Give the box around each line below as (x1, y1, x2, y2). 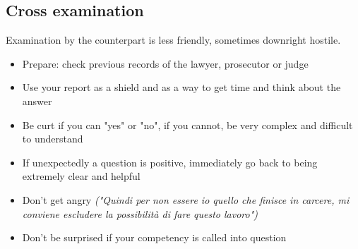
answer (22, 93, 52, 108)
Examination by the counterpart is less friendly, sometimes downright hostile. (6, 32, 341, 47)
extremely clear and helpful (22, 169, 141, 183)
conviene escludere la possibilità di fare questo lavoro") (22, 206, 258, 221)
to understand (22, 131, 83, 146)
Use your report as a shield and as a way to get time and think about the (22, 80, 341, 95)
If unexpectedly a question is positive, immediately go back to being (22, 154, 318, 169)
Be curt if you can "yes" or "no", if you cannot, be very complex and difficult (22, 117, 353, 132)
